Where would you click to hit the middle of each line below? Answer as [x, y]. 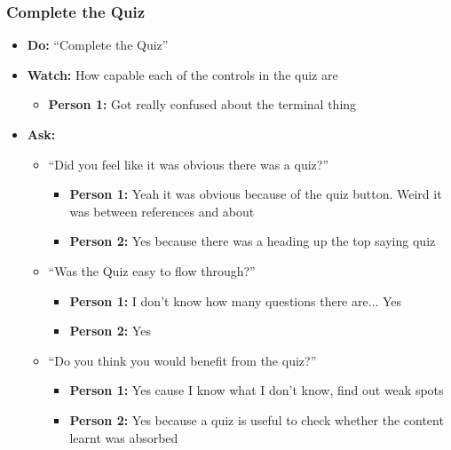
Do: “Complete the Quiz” [98, 45]
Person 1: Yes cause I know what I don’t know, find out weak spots [257, 390]
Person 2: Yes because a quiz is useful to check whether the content [257, 419]
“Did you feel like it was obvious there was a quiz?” [189, 164]
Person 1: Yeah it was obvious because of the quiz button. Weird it [256, 194]
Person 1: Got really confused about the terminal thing [202, 104]
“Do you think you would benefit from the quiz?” [182, 360]
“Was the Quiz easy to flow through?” [152, 270]
